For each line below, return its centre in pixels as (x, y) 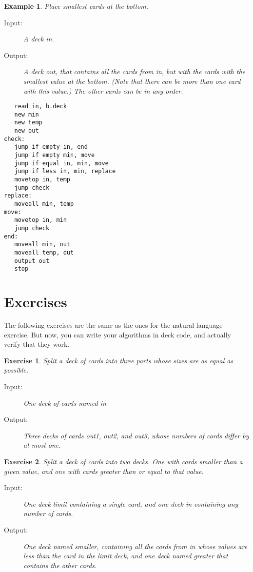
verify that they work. (37, 344)
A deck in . (39, 39)
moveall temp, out (44, 252)
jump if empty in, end (51, 147)
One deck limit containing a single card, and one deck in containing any (131, 503)
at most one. (42, 445)
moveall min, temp (44, 204)
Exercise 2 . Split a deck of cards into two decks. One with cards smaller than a (123, 461)
